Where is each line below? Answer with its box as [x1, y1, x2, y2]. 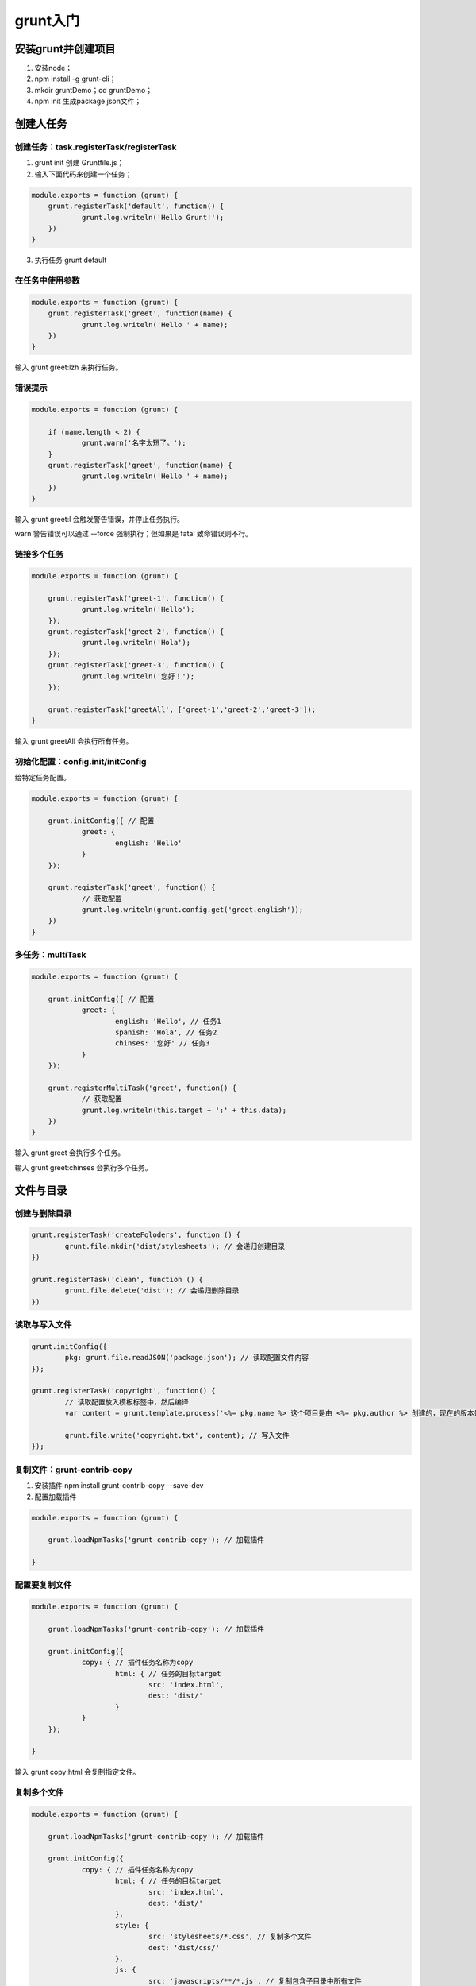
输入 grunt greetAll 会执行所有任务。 [14, 736, 133, 746]
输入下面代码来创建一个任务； [34, 169, 132, 179]
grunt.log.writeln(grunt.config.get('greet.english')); [81, 906, 304, 914]
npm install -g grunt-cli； [34, 74, 117, 83]
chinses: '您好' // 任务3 [115, 1039, 210, 1048]
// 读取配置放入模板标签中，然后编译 [64, 1397, 190, 1406]
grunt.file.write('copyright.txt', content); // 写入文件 [64, 1431, 290, 1440]
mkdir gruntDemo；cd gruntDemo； [34, 85, 153, 95]
